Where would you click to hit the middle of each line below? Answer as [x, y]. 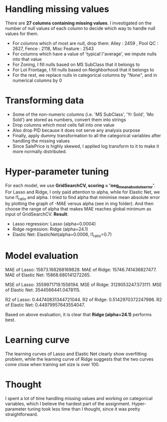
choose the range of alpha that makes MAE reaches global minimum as [78, 209]
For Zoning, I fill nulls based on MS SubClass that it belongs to [76, 64]
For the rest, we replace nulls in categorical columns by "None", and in [84, 75]
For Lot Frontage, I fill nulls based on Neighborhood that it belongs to [83, 70]
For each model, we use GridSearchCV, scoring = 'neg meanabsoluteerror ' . [81, 186]
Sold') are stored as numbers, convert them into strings [69, 119]
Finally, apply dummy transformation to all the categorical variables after [86, 135]
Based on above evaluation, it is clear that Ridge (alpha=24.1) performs [79, 315]
